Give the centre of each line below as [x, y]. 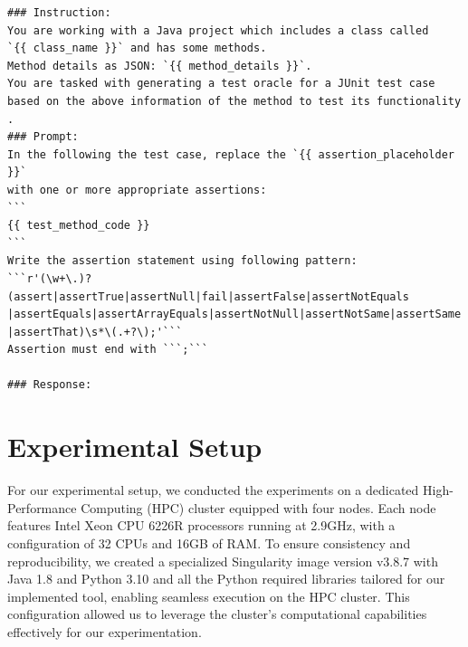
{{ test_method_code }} [79, 226]
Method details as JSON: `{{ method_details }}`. [160, 66]
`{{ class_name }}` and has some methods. [137, 48]
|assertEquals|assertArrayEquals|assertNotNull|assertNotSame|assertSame [234, 314]
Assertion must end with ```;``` [108, 350]
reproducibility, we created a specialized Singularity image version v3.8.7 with [223, 561]
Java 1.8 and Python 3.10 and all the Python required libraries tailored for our [226, 579]
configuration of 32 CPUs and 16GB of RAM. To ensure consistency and [209, 542]
